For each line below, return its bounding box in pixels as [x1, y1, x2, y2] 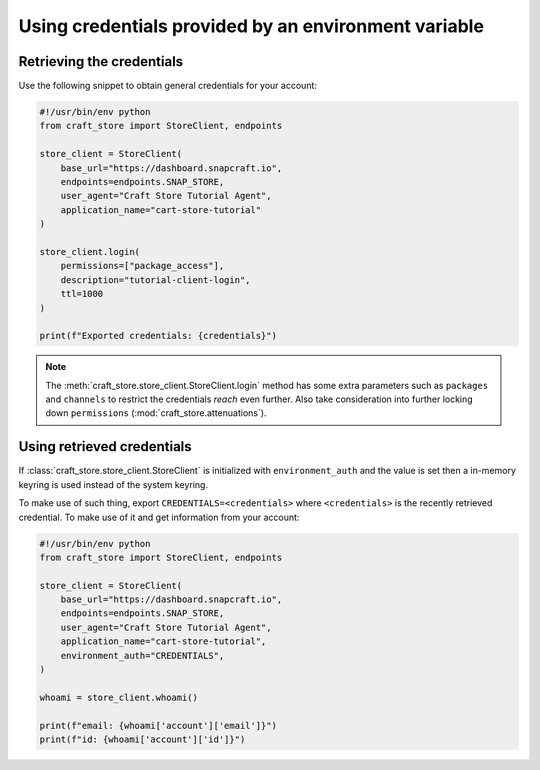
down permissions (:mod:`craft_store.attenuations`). [45, 407, 267, 419]
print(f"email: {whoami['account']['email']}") [39, 720, 277, 731]
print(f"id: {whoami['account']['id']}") [39, 733, 246, 745]
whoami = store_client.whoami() [39, 691, 199, 703]
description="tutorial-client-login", [60, 274, 251, 285]
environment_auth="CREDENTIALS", [60, 650, 225, 661]
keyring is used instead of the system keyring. [18, 478, 209, 490]
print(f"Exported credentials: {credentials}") [39, 330, 277, 342]
